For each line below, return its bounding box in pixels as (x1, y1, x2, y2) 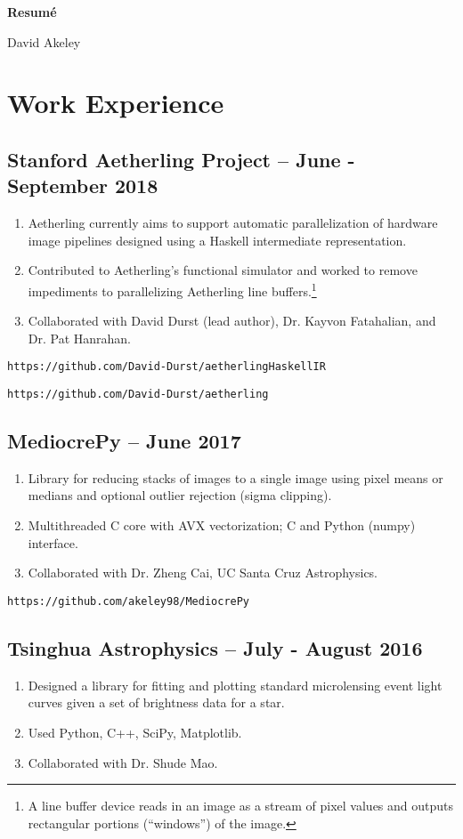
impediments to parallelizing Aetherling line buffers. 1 (28, 278, 317, 300)
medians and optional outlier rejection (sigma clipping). (28, 486, 332, 504)
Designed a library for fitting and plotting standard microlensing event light (28, 675, 443, 694)
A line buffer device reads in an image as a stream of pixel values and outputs (28, 796, 454, 815)
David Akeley (7, 32, 81, 51)
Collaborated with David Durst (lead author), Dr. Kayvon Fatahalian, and (28, 311, 436, 330)
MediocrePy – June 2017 (7, 427, 241, 455)
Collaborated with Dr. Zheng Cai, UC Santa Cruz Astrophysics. (28, 563, 378, 582)
